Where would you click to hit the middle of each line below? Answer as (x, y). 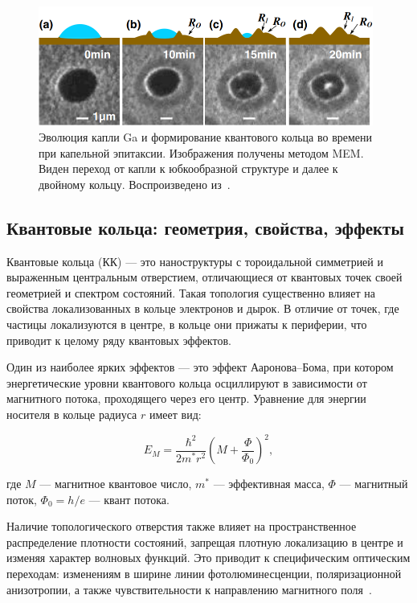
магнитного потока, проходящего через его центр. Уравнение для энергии (186, 398)
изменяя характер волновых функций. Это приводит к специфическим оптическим (208, 558)
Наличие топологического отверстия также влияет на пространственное (182, 526)
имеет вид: (175, 414)
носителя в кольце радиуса (72, 414)
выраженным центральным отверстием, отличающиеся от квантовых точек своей (204, 277)
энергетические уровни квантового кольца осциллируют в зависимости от (187, 382)
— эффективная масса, (269, 484)
